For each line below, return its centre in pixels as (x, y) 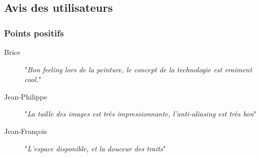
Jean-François (26, 131)
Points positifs (34, 33)
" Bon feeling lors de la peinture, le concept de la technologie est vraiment (138, 69)
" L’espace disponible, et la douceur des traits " (95, 148)
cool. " (33, 79)
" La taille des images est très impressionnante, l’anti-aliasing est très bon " (140, 114)
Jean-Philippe (26, 96)
